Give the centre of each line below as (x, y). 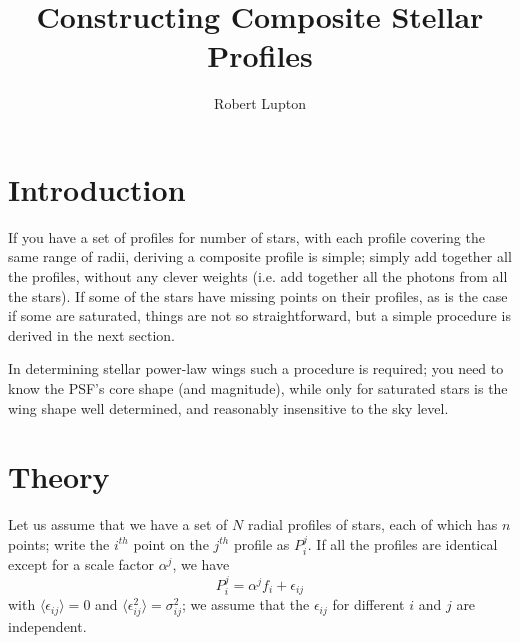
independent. (47, 626)
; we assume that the (245, 604)
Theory (59, 476)
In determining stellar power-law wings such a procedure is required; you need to (256, 368)
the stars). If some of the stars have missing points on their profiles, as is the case (258, 295)
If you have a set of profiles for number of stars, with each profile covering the (246, 236)
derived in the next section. (91, 334)
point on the (171, 543)
